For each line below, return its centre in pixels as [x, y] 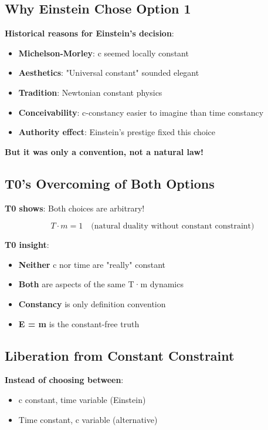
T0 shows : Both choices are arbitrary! [75, 208]
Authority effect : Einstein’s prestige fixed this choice [117, 132]
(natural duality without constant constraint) [173, 226]
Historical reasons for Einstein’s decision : [89, 33]
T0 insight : [27, 245]
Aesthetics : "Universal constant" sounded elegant [109, 73]
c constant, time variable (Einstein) [82, 399]
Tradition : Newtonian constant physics [90, 92]
